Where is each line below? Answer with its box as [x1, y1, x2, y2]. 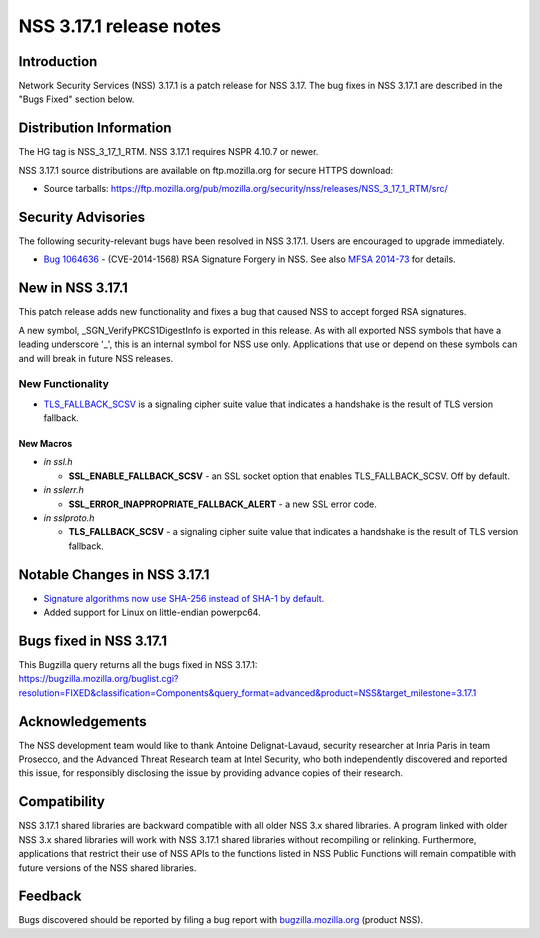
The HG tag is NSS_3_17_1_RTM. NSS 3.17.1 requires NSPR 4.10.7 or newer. [18, 146, 319, 158]
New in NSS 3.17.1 [18, 280, 129, 297]
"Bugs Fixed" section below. [18, 93, 135, 105]
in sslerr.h [43, 484, 85, 496]
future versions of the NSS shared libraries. [18, 861, 197, 874]
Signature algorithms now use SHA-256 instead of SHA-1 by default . [43, 592, 325, 604]
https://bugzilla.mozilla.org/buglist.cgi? [18, 673, 179, 685]
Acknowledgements [18, 713, 147, 730]
